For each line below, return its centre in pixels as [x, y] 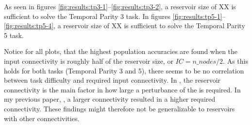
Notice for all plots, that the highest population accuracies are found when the [121, 51]
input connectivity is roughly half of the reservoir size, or [89, 61]
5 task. [14, 35]
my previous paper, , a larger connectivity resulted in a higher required [110, 99]
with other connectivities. [42, 118]
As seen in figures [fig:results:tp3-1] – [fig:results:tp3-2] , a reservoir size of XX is [120, 6]
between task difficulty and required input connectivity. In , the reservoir [112, 80]
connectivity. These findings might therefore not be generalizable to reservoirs [119, 108]
